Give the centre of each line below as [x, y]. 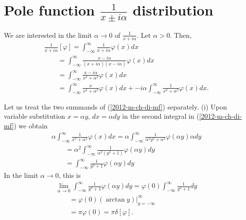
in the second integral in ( [161, 116]
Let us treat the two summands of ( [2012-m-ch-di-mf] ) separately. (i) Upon [115, 106]
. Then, [181, 35]
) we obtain [31, 125]
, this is [70, 175]
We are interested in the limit [48, 35]
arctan [115, 199]
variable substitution [35, 116]
